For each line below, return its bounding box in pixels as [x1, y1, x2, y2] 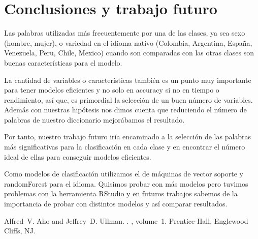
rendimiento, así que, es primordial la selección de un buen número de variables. [4, 94, 253, 105]
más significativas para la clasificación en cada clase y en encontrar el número [4, 141, 245, 152]
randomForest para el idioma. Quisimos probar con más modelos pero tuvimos [4, 178, 248, 189]
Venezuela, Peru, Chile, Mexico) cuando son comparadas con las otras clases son [4, 47, 254, 58]
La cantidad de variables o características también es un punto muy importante [4, 74, 251, 85]
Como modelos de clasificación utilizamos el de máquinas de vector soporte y [4, 168, 243, 179]
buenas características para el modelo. [4, 57, 122, 68]
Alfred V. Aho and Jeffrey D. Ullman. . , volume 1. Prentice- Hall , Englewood [4, 215, 248, 226]
